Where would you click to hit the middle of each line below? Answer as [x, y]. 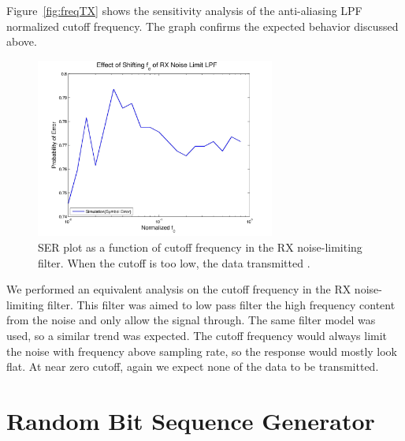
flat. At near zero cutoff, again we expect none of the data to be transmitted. [193, 366]
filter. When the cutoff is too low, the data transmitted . [174, 262]
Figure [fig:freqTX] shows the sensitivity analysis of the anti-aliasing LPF [184, 10]
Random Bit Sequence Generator [191, 420]
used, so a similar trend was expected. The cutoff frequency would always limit [197, 335]
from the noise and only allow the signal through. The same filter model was [191, 320]
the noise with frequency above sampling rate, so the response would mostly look [202, 351]
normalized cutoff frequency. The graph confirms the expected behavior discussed [202, 26]
